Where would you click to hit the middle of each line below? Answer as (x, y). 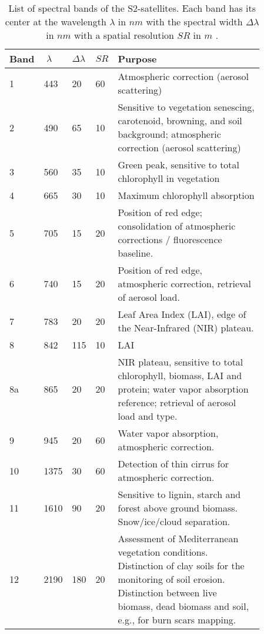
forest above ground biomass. (178, 508)
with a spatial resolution (124, 35)
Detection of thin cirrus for (173, 464)
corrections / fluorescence (170, 239)
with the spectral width (194, 21)
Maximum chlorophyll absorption (186, 195)
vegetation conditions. (163, 552)
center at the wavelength (56, 21)
